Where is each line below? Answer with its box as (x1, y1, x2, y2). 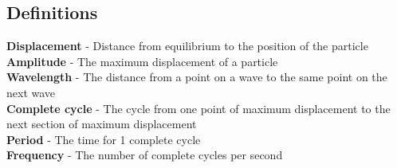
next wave (6, 84, 56, 100)
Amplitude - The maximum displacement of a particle (6, 53, 278, 69)
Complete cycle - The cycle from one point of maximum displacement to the (6, 100, 391, 116)
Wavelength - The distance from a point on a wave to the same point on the (6, 68, 387, 85)
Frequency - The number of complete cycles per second (6, 147, 283, 163)
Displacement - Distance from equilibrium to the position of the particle (6, 37, 368, 54)
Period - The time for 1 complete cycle (6, 131, 201, 147)
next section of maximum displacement (6, 115, 197, 132)
